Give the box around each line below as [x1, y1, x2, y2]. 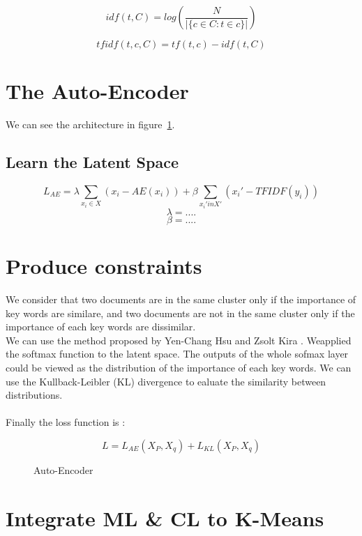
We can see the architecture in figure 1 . [6, 117, 175, 132]
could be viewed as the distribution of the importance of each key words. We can [6, 360, 352, 374]
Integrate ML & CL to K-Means [6, 503, 324, 532]
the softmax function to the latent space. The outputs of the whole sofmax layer [6, 346, 349, 361]
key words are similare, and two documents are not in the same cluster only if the [6, 305, 355, 320]
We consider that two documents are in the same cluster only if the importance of [6, 292, 356, 307]
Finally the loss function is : [6, 415, 126, 429]
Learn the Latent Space [6, 151, 179, 173]
